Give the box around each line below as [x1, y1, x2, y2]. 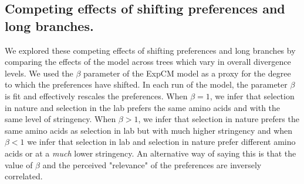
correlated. [5, 170, 43, 182]
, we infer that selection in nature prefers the [138, 113, 299, 125]
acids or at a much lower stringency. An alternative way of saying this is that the [5, 147, 296, 159]
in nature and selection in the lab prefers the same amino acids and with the [5, 101, 281, 113]
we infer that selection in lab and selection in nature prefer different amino [27, 136, 296, 148]
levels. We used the [5, 67, 73, 79]
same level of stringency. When [5, 113, 116, 125]
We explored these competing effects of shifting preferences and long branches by [5, 44, 296, 56]
